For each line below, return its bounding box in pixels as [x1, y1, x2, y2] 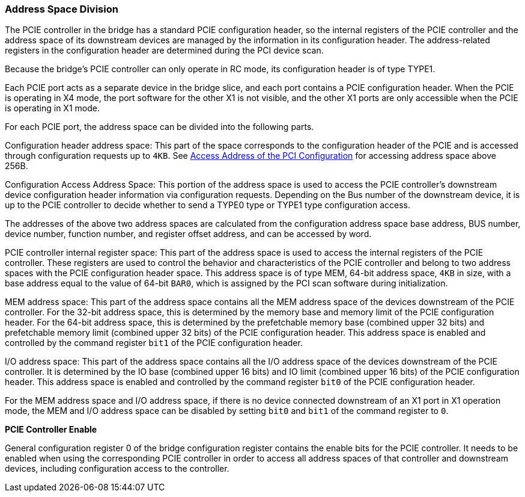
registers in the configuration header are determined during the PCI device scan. [5, 45, 324, 56]
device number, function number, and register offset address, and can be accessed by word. [5, 229, 372, 239]
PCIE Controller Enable [5, 424, 97, 435]
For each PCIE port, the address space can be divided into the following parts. [5, 122, 314, 132]
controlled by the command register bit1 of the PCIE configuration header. [5, 338, 303, 348]
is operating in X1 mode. [5, 103, 100, 114]
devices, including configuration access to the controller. [5, 463, 229, 474]
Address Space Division [5, 3, 118, 15]
